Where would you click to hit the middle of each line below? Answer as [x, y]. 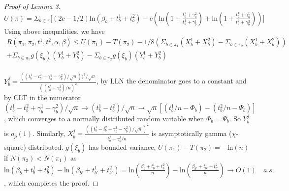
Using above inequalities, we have [54, 31]
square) [15, 147]
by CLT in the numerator [42, 97]
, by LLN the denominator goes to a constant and [171, 81]
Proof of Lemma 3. [32, 6]
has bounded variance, [122, 147]
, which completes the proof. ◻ [51, 182]
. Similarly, [49, 133]
